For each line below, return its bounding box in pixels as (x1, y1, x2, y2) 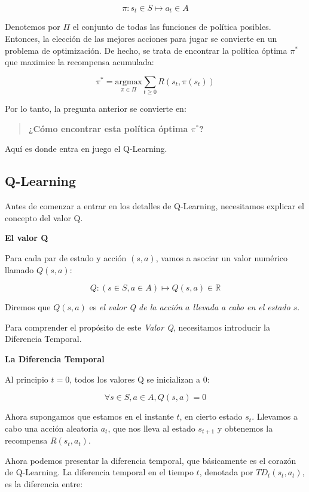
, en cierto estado (179, 410, 243, 423)
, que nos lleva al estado (108, 421, 195, 434)
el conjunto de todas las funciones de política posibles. (72, 20, 271, 33)
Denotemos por (5, 20, 60, 33)
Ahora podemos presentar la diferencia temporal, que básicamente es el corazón (5, 454, 296, 466)
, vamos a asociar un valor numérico (155, 252, 288, 264)
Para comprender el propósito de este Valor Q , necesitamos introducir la (5, 320, 270, 333)
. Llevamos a (252, 410, 298, 423)
